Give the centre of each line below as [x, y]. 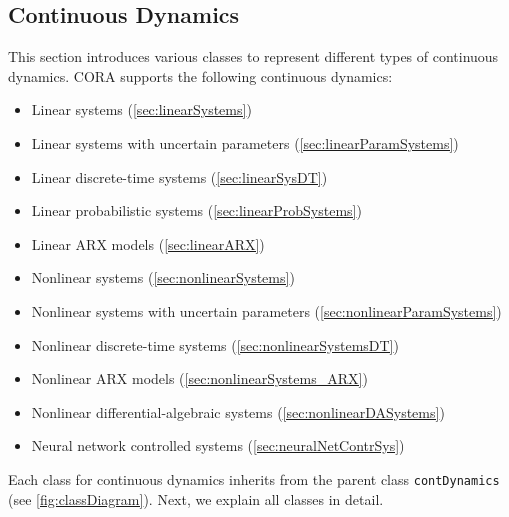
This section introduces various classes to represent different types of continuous [253, 56]
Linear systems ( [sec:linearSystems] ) [141, 109]
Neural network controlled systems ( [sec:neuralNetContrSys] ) [218, 445]
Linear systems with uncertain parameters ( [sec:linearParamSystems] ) [245, 142]
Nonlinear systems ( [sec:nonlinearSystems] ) [163, 277]
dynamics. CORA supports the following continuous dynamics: [200, 75]
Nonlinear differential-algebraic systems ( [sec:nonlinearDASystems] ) [238, 411]
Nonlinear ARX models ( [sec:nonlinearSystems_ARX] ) [199, 378]
